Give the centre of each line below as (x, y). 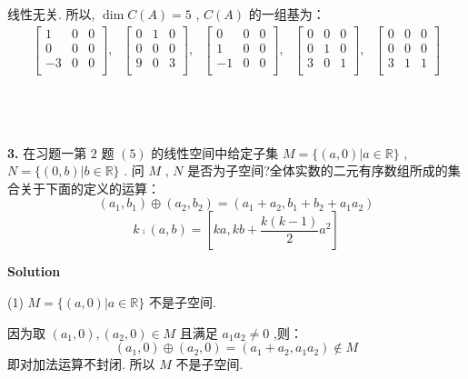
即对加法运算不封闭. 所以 (81, 364)
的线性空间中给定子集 (215, 152)
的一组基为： (287, 14)
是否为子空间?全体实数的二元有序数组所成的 (318, 170)
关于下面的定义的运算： (90, 188)
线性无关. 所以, (51, 14)
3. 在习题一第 (47, 152)
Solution (34, 271)
